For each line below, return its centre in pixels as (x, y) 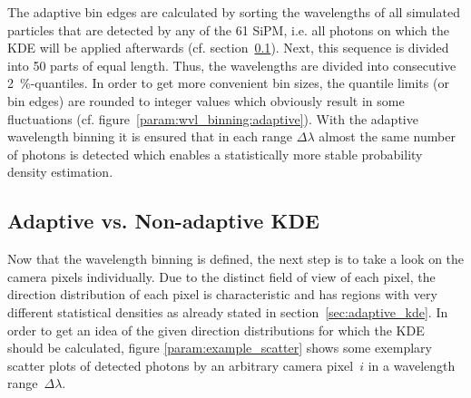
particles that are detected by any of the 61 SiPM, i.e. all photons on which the (228, 29)
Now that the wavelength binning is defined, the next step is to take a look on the (236, 259)
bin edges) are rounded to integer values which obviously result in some (206, 100)
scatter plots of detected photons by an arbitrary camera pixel (181, 365)
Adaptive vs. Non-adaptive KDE (163, 221)
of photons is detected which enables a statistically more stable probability (215, 154)
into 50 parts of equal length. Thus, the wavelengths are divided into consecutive (232, 65)
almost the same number (387, 136)
